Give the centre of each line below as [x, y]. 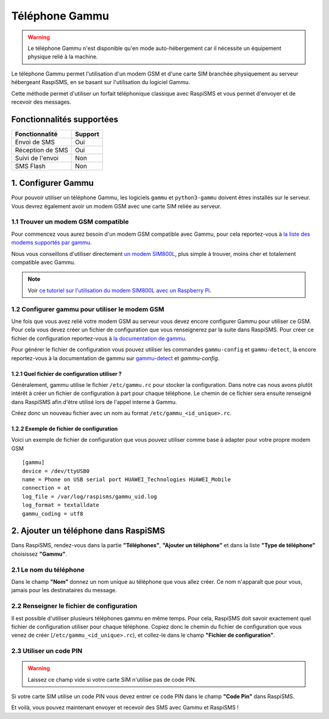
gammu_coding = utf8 [53, 514]
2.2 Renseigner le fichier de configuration [74, 606]
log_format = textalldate [61, 505]
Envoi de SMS [35, 142]
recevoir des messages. [41, 102]
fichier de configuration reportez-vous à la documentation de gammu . [99, 338]
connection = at [46, 488]
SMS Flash [30, 166]
